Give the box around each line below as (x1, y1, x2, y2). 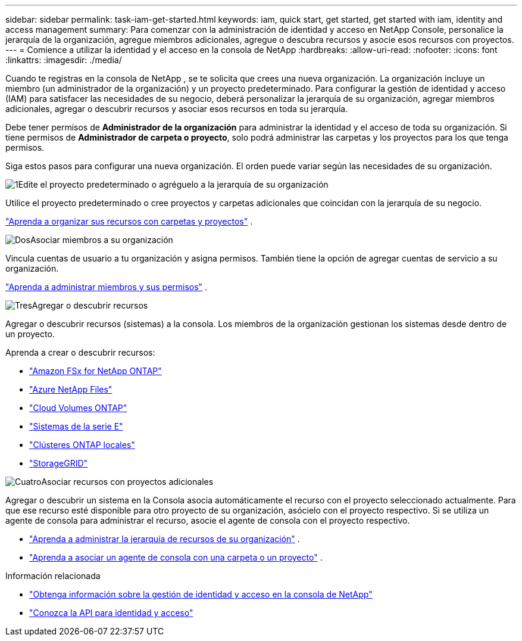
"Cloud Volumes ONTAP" (29, 403, 127, 413)
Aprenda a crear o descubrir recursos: (5, 347, 155, 357)
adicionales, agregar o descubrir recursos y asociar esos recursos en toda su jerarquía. (5, 104, 348, 114)
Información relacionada (5, 571, 101, 581)
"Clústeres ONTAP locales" (29, 440, 135, 450)
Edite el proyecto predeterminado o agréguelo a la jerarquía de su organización (18, 179, 329, 189)
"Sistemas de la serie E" (29, 421, 123, 431)
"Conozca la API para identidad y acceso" (29, 608, 193, 618)
